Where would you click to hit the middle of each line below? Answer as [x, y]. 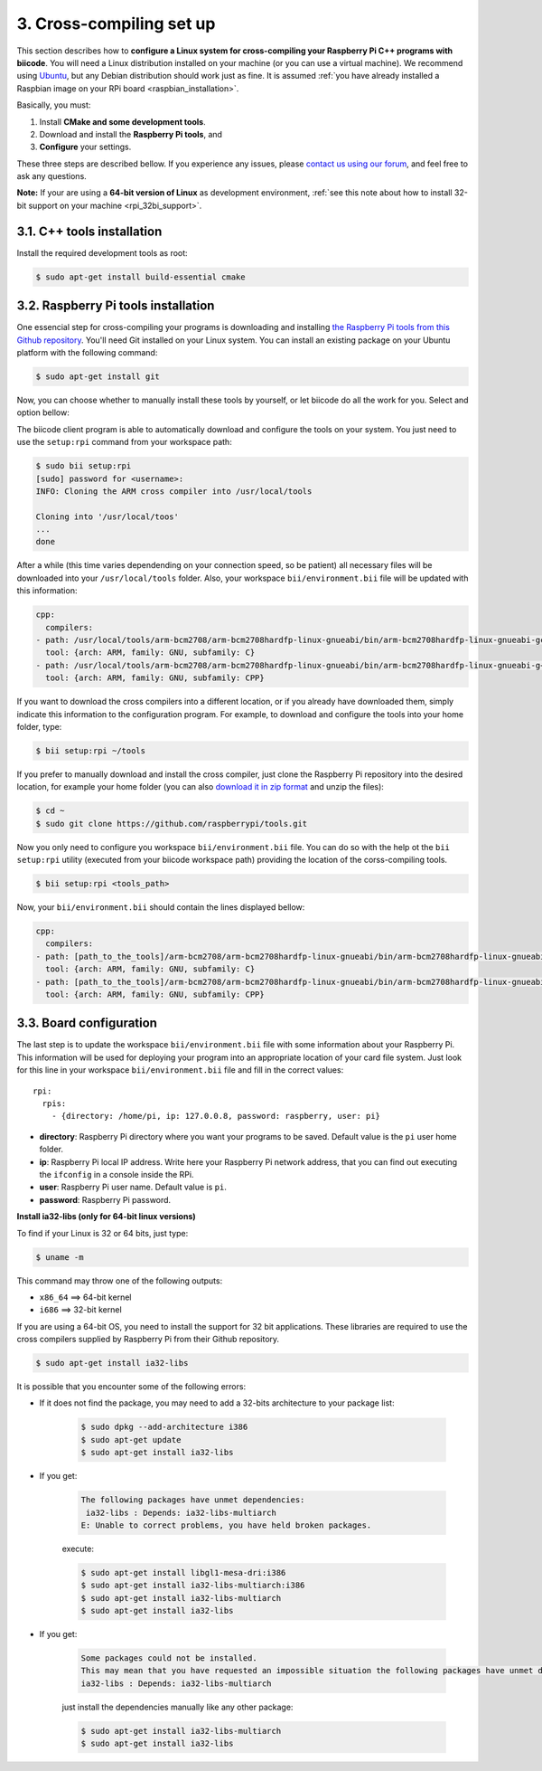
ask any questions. [52, 176]
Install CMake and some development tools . [123, 121]
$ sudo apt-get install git [98, 377]
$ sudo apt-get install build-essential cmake [140, 277]
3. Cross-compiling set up [116, 24]
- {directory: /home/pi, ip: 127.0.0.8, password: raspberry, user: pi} [216, 1116]
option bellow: [43, 412]
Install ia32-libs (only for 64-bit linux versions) [106, 1217]
